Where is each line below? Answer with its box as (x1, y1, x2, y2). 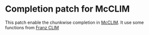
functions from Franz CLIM (5, 24, 59, 30)
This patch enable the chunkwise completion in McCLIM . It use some (5, 19, 144, 25)
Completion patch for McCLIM (5, 3, 130, 15)
